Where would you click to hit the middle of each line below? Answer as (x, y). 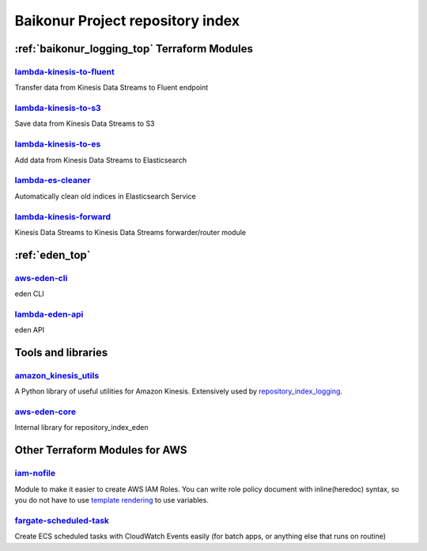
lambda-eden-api (49, 314)
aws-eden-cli (41, 278)
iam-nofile (35, 473)
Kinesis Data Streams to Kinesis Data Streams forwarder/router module (130, 232)
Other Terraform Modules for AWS (101, 450)
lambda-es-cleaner (53, 180)
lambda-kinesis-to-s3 (58, 108)
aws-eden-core (45, 412)
